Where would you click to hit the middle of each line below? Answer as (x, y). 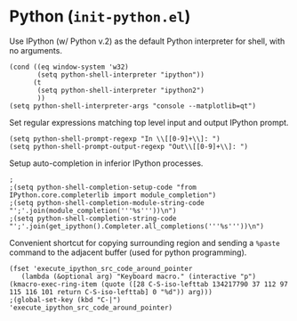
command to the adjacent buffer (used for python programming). (128, 252)
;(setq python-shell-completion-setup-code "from (103, 187)
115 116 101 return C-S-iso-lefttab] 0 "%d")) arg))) (111, 292)
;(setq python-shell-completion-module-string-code (107, 202)
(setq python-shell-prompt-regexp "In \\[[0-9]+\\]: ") (115, 139)
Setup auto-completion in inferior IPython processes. (106, 163)
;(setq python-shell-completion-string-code (93, 218)
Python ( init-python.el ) (100, 16)
